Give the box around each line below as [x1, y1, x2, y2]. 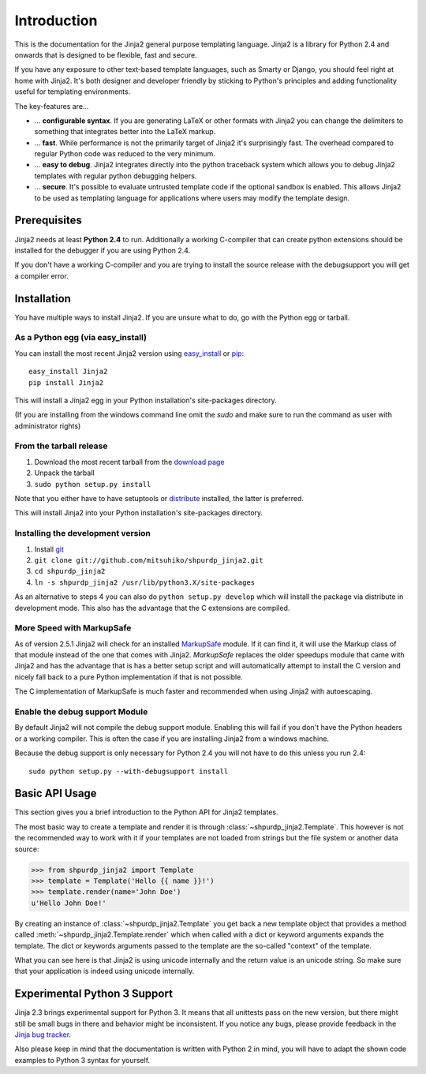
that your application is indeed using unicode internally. [14, 967, 195, 976]
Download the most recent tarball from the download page [34, 457, 225, 466]
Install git [34, 544, 65, 554]
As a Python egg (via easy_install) [14, 332, 148, 343]
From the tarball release [14, 440, 108, 451]
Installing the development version [14, 528, 151, 539]
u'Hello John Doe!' [31, 898, 106, 907]
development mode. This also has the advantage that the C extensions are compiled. [14, 603, 290, 612]
